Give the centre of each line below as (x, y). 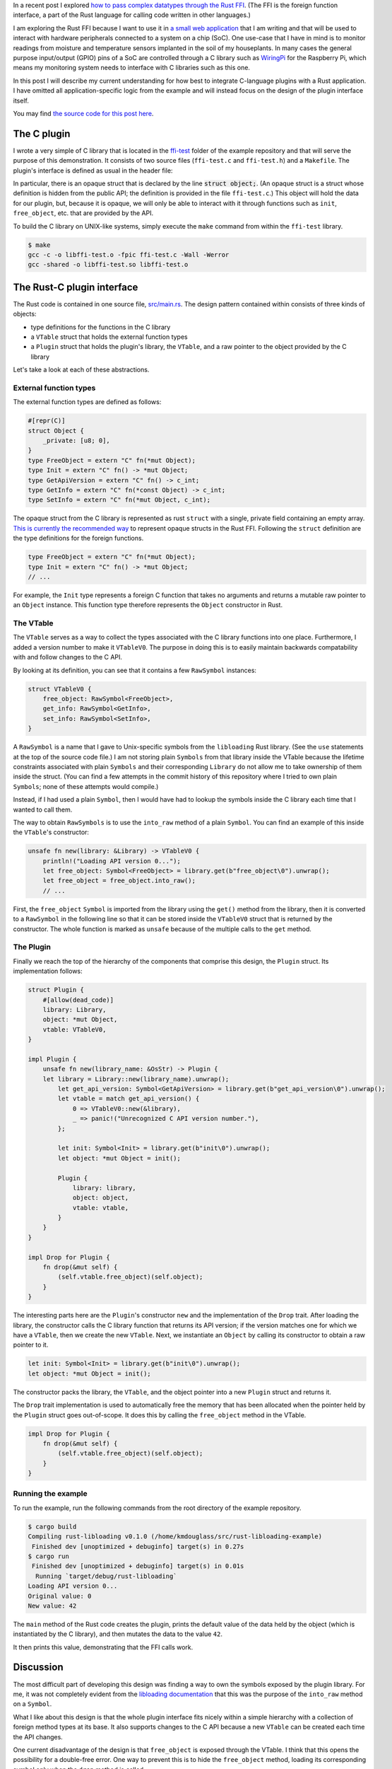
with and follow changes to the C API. (68, 657)
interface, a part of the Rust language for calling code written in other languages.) (132, 15)
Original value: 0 (60, 1596)
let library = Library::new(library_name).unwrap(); (136, 1079)
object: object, (101, 1198)
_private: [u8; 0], (77, 441)
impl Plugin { (52, 1059)
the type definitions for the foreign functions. (78, 538)
